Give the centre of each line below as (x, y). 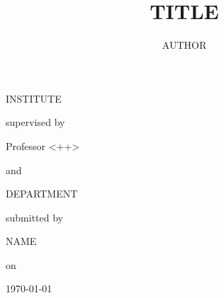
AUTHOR (184, 45)
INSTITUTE (34, 98)
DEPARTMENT (42, 194)
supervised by (35, 122)
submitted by (34, 217)
